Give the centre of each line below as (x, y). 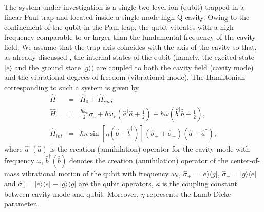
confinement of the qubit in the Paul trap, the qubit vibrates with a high (119, 27)
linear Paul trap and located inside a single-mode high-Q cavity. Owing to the (127, 17)
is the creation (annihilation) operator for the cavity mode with (150, 149)
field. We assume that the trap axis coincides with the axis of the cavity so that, (130, 47)
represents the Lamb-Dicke (189, 193)
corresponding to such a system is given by (72, 87)
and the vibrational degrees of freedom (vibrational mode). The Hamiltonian (125, 77)
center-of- (245, 160)
